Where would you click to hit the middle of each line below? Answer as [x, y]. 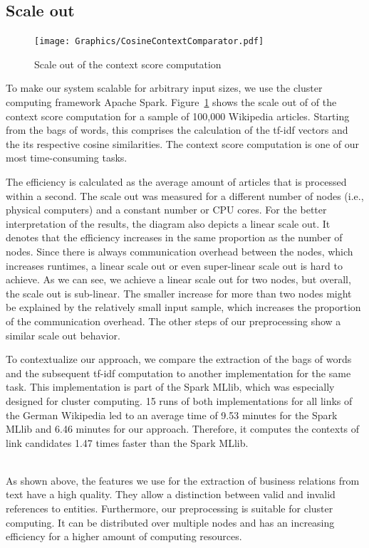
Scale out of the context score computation [128, 64]
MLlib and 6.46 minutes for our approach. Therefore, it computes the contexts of [183, 429]
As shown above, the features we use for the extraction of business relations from [183, 480]
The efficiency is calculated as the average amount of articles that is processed [176, 182]
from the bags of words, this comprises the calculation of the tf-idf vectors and [177, 130]
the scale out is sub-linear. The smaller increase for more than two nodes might [179, 293]
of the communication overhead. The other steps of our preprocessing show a [173, 321]
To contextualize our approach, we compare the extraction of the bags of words [179, 359]
